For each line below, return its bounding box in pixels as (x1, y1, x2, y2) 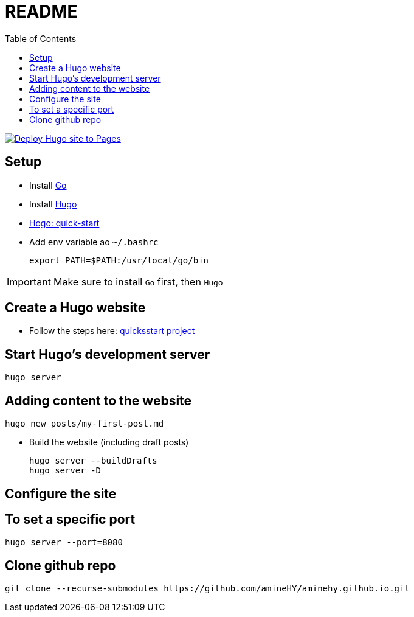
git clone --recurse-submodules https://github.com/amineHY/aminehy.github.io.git (5, 584, 410, 594)
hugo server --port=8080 (5, 537, 123, 548)
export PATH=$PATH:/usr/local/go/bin (29, 255, 209, 265)
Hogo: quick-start (29, 217, 100, 228)
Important (7, 275, 51, 288)
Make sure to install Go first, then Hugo (53, 275, 223, 288)
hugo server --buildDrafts (29, 456, 157, 466)
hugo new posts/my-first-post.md (5, 419, 164, 429)
